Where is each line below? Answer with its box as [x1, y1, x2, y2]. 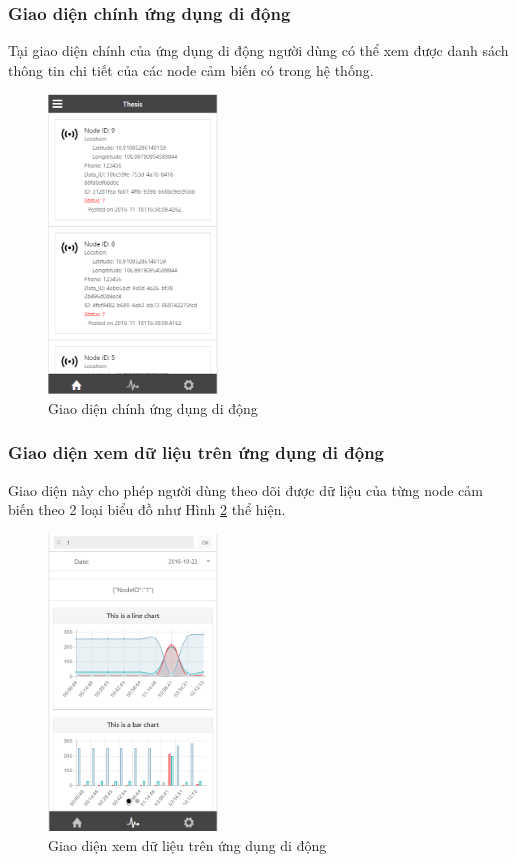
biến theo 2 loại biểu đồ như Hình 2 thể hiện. [8, 499, 286, 520]
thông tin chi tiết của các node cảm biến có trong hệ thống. [8, 59, 374, 80]
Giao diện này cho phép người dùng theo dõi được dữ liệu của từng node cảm [8, 479, 483, 500]
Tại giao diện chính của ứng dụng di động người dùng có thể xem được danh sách [8, 40, 509, 61]
